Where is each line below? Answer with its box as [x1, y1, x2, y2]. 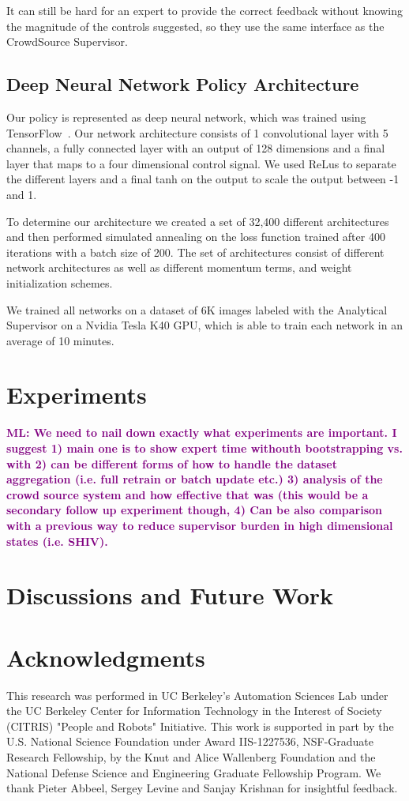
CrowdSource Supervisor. [6, 33, 128, 50]
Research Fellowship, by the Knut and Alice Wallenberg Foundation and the [6, 749, 376, 765]
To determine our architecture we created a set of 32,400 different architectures [6, 212, 389, 229]
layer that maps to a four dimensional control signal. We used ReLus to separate [6, 155, 396, 171]
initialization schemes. [6, 274, 113, 291]
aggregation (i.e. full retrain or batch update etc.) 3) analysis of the [6, 471, 383, 487]
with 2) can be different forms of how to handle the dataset [6, 455, 338, 472]
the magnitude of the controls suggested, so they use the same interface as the [6, 17, 385, 34]
